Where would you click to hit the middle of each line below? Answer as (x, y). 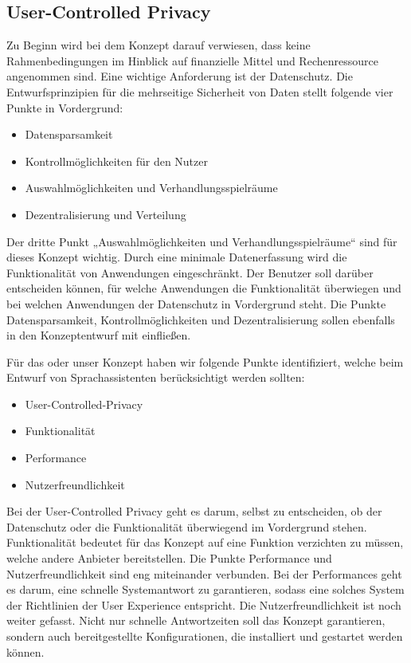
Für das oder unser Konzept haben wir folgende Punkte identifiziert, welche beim (205, 361)
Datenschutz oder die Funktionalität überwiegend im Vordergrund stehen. (187, 526)
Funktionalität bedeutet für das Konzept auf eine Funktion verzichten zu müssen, (205, 542)
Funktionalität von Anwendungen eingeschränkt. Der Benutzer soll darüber (190, 272)
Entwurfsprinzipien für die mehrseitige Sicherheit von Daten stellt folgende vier (200, 91)
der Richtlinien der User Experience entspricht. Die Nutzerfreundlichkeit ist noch (204, 604)
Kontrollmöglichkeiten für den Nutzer (116, 161)
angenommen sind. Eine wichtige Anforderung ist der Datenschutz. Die (180, 76)
